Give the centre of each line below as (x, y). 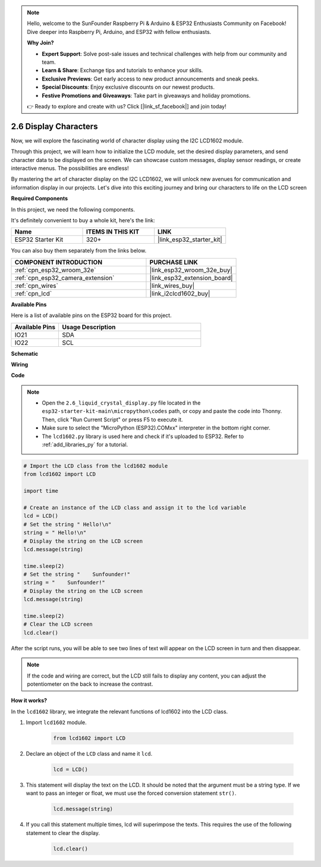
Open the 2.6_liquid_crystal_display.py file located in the (121, 403)
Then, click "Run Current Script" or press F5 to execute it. (113, 419)
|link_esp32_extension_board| (191, 278)
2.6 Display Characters (54, 126)
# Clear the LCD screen (58, 624)
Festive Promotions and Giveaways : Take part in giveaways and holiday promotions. (146, 95)
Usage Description (89, 327)
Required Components (40, 198)
